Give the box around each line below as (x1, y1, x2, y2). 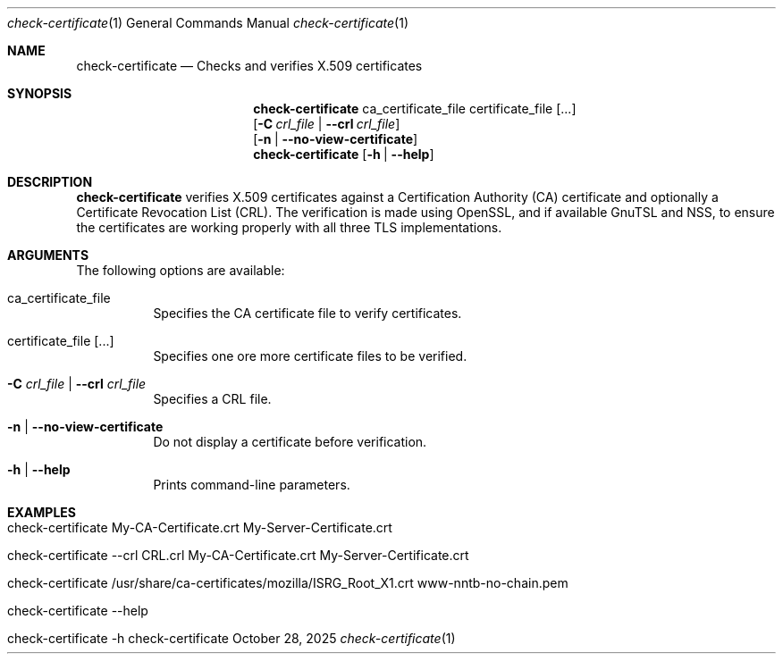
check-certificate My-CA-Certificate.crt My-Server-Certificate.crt (7, 520, 392, 535)
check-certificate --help (7, 603, 148, 618)
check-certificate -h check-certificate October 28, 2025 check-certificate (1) (7, 631, 456, 646)
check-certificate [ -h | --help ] (253, 146, 434, 162)
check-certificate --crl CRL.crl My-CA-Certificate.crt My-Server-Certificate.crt (7, 548, 469, 563)
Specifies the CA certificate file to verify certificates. (153, 305, 462, 321)
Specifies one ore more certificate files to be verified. (153, 348, 467, 364)
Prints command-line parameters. (153, 477, 350, 492)
